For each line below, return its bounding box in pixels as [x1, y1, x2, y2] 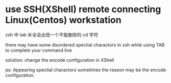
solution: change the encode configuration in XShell [5, 57, 114, 63]
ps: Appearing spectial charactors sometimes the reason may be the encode [5, 67, 166, 73]
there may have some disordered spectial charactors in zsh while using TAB [5, 41, 165, 48]
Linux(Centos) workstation [5, 14, 121, 26]
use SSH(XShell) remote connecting [5, 4, 161, 15]
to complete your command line [5, 47, 72, 53]
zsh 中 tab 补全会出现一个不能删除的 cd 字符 [5, 31, 99, 37]
